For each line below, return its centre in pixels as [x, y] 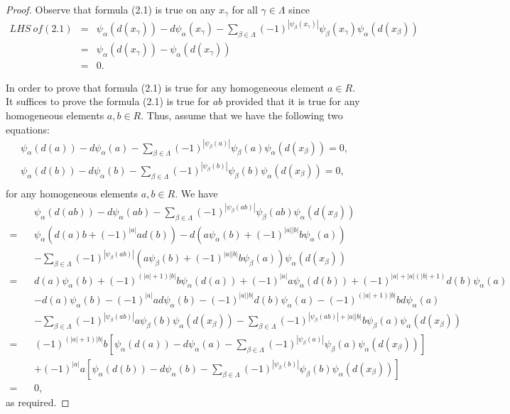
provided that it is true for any [293, 101]
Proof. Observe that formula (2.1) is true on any [111, 9]
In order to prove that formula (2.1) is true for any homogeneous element [165, 87]
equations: [28, 129]
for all [245, 9]
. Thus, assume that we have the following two [242, 115]
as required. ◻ [38, 402]
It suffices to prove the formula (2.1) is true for [108, 101]
